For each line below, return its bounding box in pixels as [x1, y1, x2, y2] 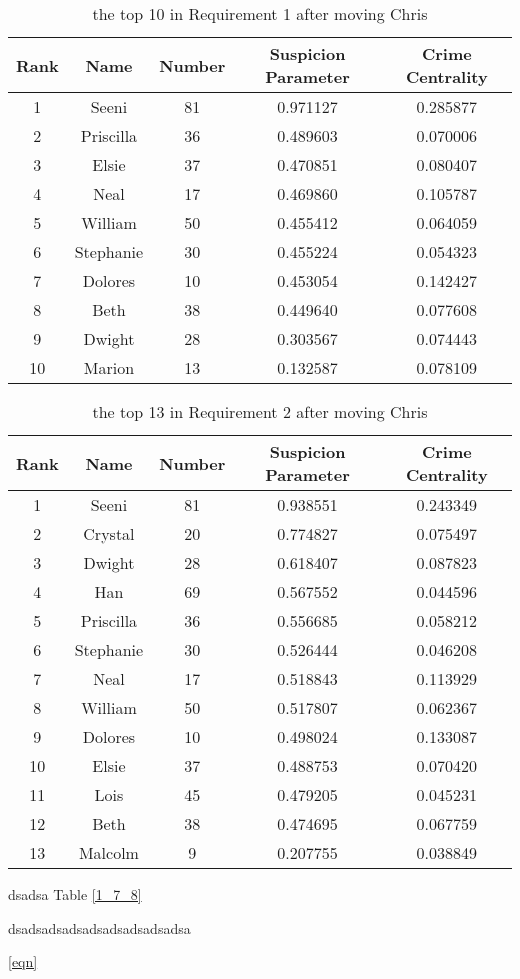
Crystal [83, 522, 135, 545]
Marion [83, 356, 135, 379]
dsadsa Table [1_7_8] [8, 884, 142, 904]
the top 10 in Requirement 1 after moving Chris [92, 2, 428, 25]
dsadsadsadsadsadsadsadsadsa [8, 917, 191, 938]
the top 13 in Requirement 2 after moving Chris [92, 400, 428, 423]
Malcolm [78, 841, 139, 864]
